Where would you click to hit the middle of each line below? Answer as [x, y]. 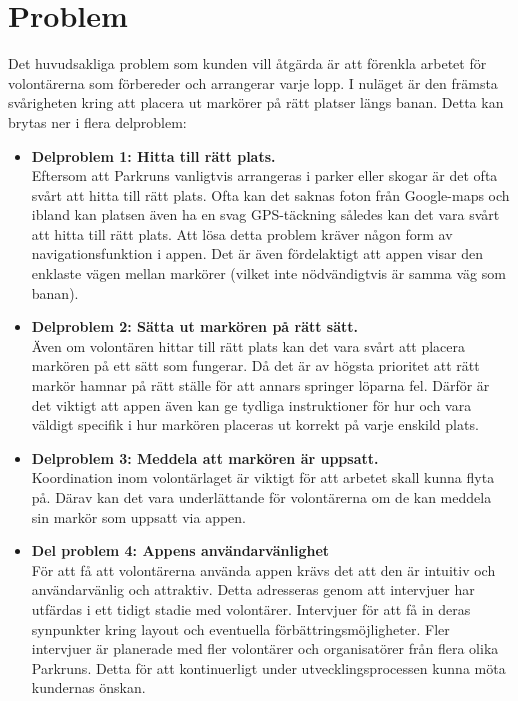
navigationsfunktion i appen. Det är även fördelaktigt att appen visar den [257, 253]
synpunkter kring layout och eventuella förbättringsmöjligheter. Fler [240, 628]
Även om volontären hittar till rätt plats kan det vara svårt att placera [248, 345]
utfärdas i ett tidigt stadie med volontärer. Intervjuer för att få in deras [251, 608]
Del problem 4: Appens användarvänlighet [180, 550]
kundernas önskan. [88, 687]
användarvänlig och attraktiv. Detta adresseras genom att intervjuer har [253, 589]
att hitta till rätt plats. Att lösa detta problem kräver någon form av [242, 233]
